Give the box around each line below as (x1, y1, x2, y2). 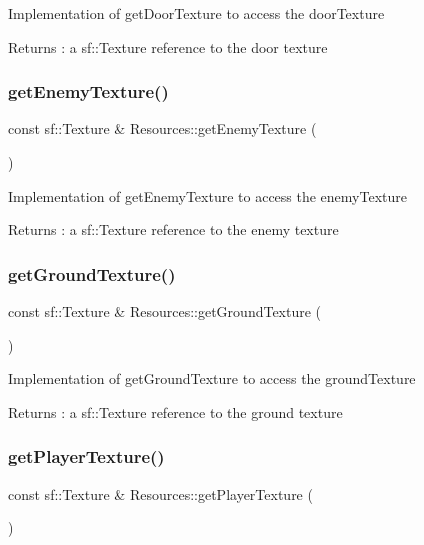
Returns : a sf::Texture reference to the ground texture (8, 401, 343, 422)
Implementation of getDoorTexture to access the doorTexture (8, 3, 385, 23)
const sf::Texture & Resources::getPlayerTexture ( (8, 483, 313, 504)
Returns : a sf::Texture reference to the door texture (8, 36, 328, 57)
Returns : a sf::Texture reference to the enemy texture (8, 219, 339, 240)
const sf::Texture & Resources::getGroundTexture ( (8, 301, 322, 321)
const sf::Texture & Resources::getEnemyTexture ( (8, 118, 317, 139)
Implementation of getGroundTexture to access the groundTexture (8, 368, 416, 389)
